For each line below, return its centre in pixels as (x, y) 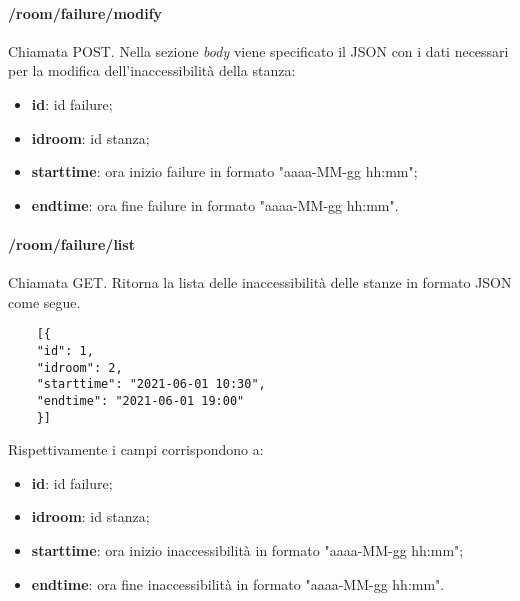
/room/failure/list (71, 243)
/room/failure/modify (85, 12)
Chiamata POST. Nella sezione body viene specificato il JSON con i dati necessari (258, 50)
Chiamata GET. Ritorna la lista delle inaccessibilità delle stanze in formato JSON (260, 282)
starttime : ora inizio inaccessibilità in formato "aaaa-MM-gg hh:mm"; (247, 550)
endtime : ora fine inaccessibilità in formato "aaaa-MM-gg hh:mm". (238, 583)
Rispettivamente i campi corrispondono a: (136, 449)
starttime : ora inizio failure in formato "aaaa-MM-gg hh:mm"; (224, 171)
